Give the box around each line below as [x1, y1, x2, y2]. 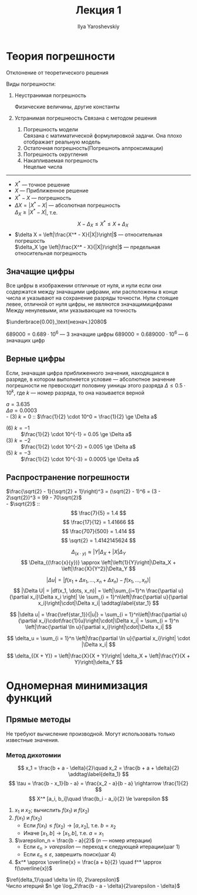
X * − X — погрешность [14, 193, 72, 201]
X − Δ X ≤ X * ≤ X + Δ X [77, 219, 129, 229]
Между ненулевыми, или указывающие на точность [6, 307, 137, 314]
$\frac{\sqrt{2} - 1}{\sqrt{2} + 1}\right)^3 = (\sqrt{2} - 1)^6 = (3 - [6, 488, 161, 495]
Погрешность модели [23, 125, 79, 132]
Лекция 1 [75, 4, 122, 17]
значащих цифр [6, 337, 45, 344]
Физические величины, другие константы [14, 103, 120, 110]
